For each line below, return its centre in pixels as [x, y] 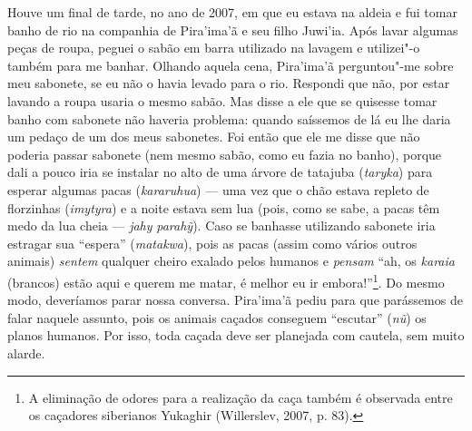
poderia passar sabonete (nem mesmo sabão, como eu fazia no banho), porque [225, 154]
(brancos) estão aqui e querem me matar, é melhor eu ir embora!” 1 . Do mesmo [226, 280]
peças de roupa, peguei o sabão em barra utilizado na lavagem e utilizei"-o [214, 48]
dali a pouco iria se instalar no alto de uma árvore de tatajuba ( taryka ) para [220, 172]
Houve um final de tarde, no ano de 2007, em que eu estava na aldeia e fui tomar [232, 12]
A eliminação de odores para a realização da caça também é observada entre [241, 397]
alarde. [26, 353]
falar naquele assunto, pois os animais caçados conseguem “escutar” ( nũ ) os [217, 317]
